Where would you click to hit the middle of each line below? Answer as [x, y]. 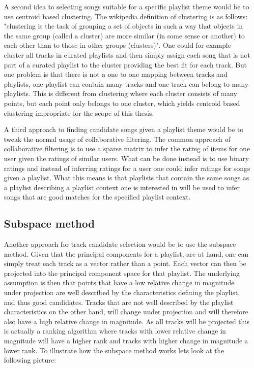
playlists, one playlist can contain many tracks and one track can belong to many [126, 84]
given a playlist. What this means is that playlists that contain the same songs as [127, 178]
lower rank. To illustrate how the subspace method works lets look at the [114, 350]
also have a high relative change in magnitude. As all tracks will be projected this [127, 321]
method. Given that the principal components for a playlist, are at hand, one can [126, 253]
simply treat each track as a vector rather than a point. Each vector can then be [125, 263]
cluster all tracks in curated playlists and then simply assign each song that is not [127, 54]
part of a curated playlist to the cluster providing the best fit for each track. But [126, 64]
